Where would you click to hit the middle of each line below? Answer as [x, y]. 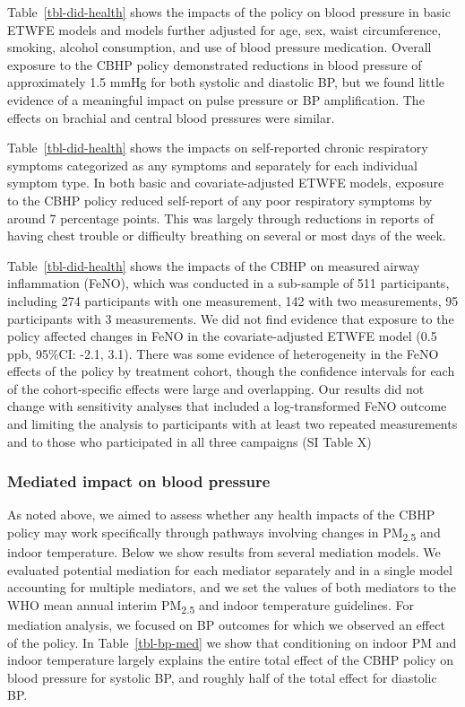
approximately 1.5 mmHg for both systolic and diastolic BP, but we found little [226, 82]
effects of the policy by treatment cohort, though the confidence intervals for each [231, 371]
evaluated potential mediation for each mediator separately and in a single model [230, 569]
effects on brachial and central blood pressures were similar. [171, 117]
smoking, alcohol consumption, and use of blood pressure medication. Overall [220, 47]
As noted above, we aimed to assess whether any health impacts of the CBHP [221, 515]
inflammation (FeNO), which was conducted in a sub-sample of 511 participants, [228, 283]
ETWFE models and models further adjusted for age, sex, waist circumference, [224, 29]
